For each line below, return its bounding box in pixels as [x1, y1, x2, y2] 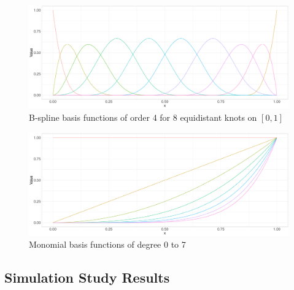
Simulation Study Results [4, 268, 170, 287]
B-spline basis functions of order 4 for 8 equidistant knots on [29, 110, 257, 123]
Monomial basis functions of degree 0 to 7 [29, 238, 186, 251]
